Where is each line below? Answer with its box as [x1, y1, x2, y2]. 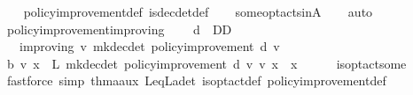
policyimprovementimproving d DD [6, 19, 232, 38]
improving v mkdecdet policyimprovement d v [19, 37, 280, 55]
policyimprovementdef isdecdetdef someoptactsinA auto [23, 3, 373, 20]
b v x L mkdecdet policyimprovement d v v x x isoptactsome [6, 54, 407, 72]
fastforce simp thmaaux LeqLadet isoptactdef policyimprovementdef [6, 71, 386, 90]
